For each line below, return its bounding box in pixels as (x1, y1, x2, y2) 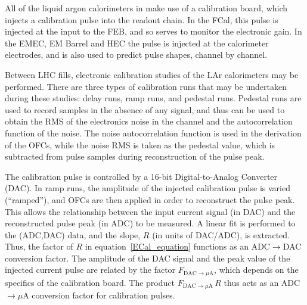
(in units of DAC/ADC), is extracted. (152, 228, 290, 241)
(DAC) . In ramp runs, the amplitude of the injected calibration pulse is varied (5, 182, 290, 194)
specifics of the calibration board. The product (5, 276, 175, 288)
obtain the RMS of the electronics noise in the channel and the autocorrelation (5, 115, 293, 127)
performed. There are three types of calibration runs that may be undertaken (5, 80, 287, 92)
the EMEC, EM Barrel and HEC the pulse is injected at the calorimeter (5, 36, 269, 49)
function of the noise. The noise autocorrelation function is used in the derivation (5, 126, 302, 139)
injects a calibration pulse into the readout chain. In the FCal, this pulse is (5, 13, 278, 26)
